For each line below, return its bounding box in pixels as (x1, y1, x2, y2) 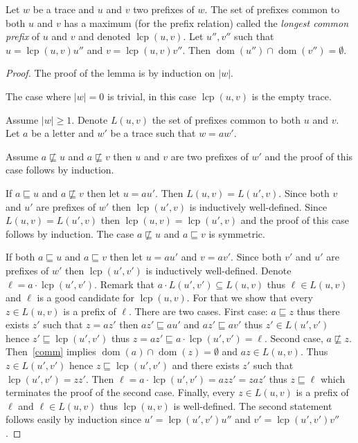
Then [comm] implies (6, 344, 96, 359)
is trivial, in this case (107, 88, 197, 103)
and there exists (172, 358, 240, 373)
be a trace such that (110, 126, 196, 140)
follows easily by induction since (6, 412, 141, 426)
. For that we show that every (186, 290, 313, 305)
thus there (296, 303, 340, 318)
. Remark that (94, 276, 155, 291)
